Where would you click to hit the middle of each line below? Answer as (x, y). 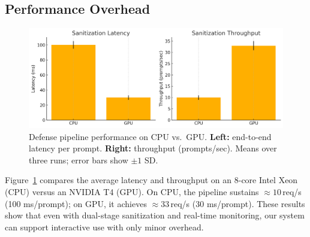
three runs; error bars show (79, 159)
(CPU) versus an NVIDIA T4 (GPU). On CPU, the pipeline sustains (132, 192)
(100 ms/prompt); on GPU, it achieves (76, 203)
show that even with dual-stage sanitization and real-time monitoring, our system (155, 215)
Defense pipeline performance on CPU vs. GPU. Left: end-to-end (150, 136)
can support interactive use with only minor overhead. (104, 227)
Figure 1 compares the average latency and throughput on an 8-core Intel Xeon (151, 180)
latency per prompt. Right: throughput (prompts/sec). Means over (153, 148)
